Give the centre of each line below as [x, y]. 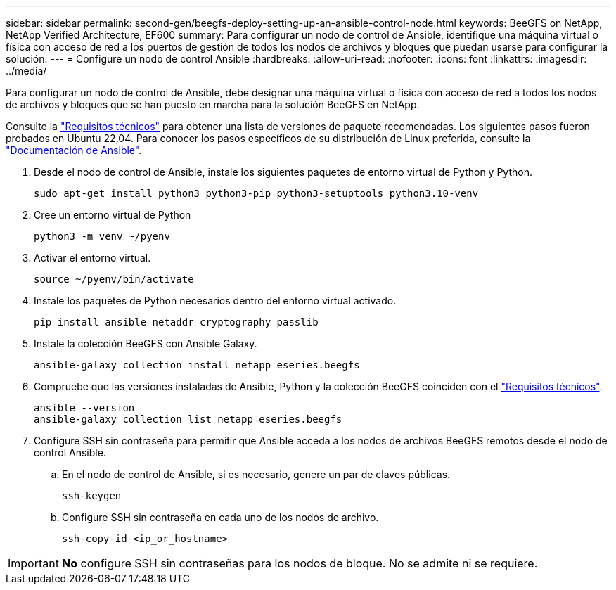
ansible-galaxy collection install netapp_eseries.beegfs [197, 365]
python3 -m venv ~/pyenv [102, 236]
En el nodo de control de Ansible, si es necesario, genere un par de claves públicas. [256, 474]
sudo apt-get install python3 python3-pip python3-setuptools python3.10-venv [256, 193]
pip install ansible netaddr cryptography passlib [176, 322]
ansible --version [84, 408]
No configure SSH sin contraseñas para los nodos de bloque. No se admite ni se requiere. [300, 563]
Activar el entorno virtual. [92, 258]
